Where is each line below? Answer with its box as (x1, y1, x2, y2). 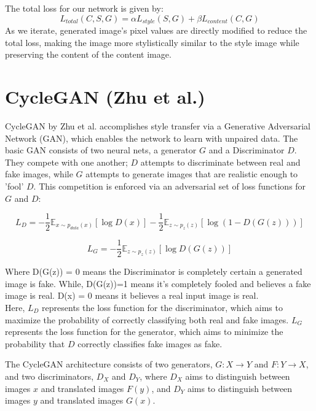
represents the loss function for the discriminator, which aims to (42, 301, 283, 314)
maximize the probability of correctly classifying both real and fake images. (5, 313, 289, 326)
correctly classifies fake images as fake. (77, 337, 223, 350)
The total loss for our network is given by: (5, 2, 164, 14)
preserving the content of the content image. (5, 48, 172, 61)
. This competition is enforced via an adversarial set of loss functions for (33, 179, 306, 192)
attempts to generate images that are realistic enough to (85, 167, 298, 180)
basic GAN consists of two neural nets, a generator (5, 144, 197, 156)
